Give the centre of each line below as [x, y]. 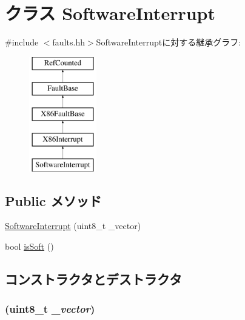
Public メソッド [53, 200]
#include [22, 42]
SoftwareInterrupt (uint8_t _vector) [73, 226]
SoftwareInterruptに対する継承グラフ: [169, 42]
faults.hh [69, 42]
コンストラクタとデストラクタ [93, 279]
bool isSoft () [29, 246]
